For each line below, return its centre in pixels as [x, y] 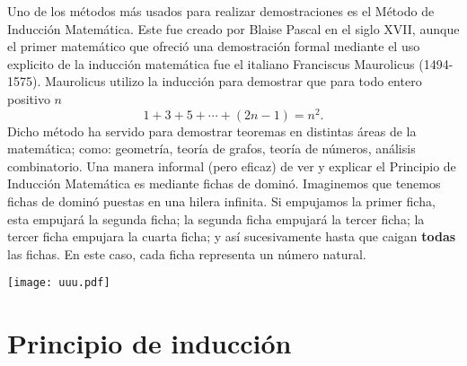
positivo [29, 98]
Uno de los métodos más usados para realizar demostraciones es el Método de [221, 11]
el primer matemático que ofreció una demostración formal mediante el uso [214, 46]
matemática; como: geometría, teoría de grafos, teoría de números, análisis [211, 148]
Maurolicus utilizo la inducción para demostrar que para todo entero [233, 81]
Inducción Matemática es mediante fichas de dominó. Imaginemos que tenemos [224, 183]
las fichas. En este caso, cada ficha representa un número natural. [187, 253]
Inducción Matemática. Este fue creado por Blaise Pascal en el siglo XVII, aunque [233, 28]
